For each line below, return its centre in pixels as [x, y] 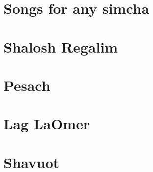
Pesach [27, 85]
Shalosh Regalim [61, 46]
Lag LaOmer [47, 124]
